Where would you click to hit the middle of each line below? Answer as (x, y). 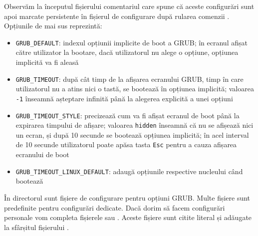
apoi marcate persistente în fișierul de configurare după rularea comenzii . (117, 16)
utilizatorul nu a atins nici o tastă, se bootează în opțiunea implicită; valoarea (135, 89)
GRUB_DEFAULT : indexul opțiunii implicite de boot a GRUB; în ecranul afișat (131, 42)
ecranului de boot (42, 154)
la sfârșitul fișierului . (36, 227)
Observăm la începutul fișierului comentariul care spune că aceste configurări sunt (129, 6)
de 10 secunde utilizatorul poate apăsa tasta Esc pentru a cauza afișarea (126, 144)
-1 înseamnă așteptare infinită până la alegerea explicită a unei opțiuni (124, 98)
